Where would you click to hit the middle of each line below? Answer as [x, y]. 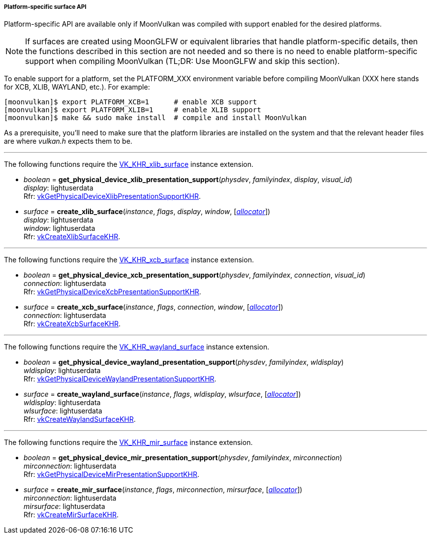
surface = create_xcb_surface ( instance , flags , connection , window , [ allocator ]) [154, 307]
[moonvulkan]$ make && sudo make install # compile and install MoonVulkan [155, 118]
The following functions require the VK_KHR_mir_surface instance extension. [128, 443]
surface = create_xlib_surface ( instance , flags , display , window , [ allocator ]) [147, 212]
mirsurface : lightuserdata [64, 506]
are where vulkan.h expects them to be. [68, 141]
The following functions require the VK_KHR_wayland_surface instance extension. [137, 347]
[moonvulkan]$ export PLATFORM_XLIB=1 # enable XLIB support [133, 110]
